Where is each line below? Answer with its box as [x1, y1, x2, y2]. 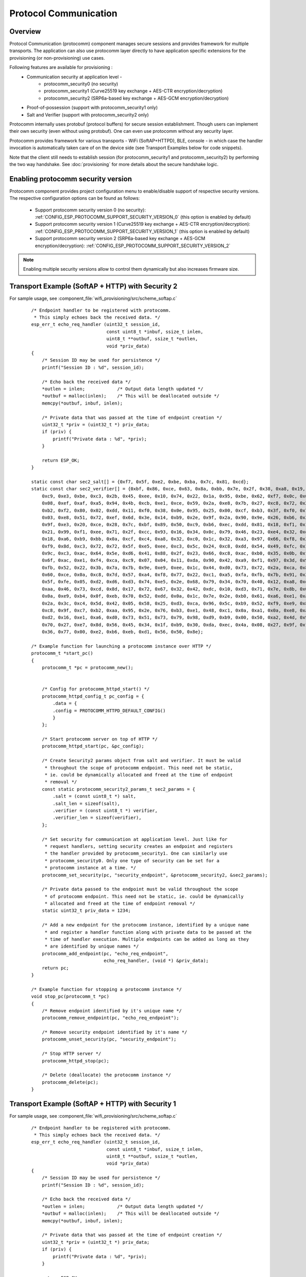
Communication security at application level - [27, 74, 122, 80]
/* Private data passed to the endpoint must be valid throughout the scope [41, 886, 239, 892]
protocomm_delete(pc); [41, 1079, 99, 1085]
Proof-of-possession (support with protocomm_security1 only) [27, 105, 158, 111]
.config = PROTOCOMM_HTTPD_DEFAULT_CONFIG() [53, 707, 166, 714]
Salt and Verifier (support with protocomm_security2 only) [27, 111, 149, 117]
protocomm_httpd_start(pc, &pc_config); [41, 743, 145, 749]
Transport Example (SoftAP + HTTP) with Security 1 [9, 1100, 176, 1108]
